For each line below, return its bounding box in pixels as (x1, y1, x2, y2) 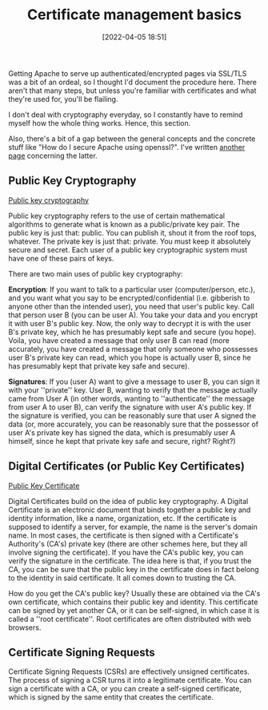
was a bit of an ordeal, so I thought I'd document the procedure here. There (8, 77, 258, 87)
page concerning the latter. (8, 151, 98, 160)
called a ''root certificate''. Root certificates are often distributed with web (8, 614, 252, 623)
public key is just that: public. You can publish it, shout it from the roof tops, (8, 228, 258, 237)
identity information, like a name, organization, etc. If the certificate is (8, 513, 238, 522)
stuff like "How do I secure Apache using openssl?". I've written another (8, 142, 246, 151)
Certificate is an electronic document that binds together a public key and (8, 505, 251, 514)
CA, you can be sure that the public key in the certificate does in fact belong (8, 564, 259, 574)
